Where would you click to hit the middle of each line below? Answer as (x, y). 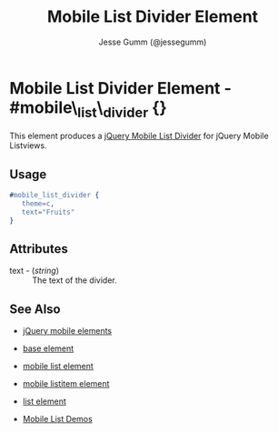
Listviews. (28, 146)
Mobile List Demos (57, 419)
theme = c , (38, 203)
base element (48, 348)
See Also (35, 309)
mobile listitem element (66, 384)
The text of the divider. (74, 280)
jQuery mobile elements (67, 331)
